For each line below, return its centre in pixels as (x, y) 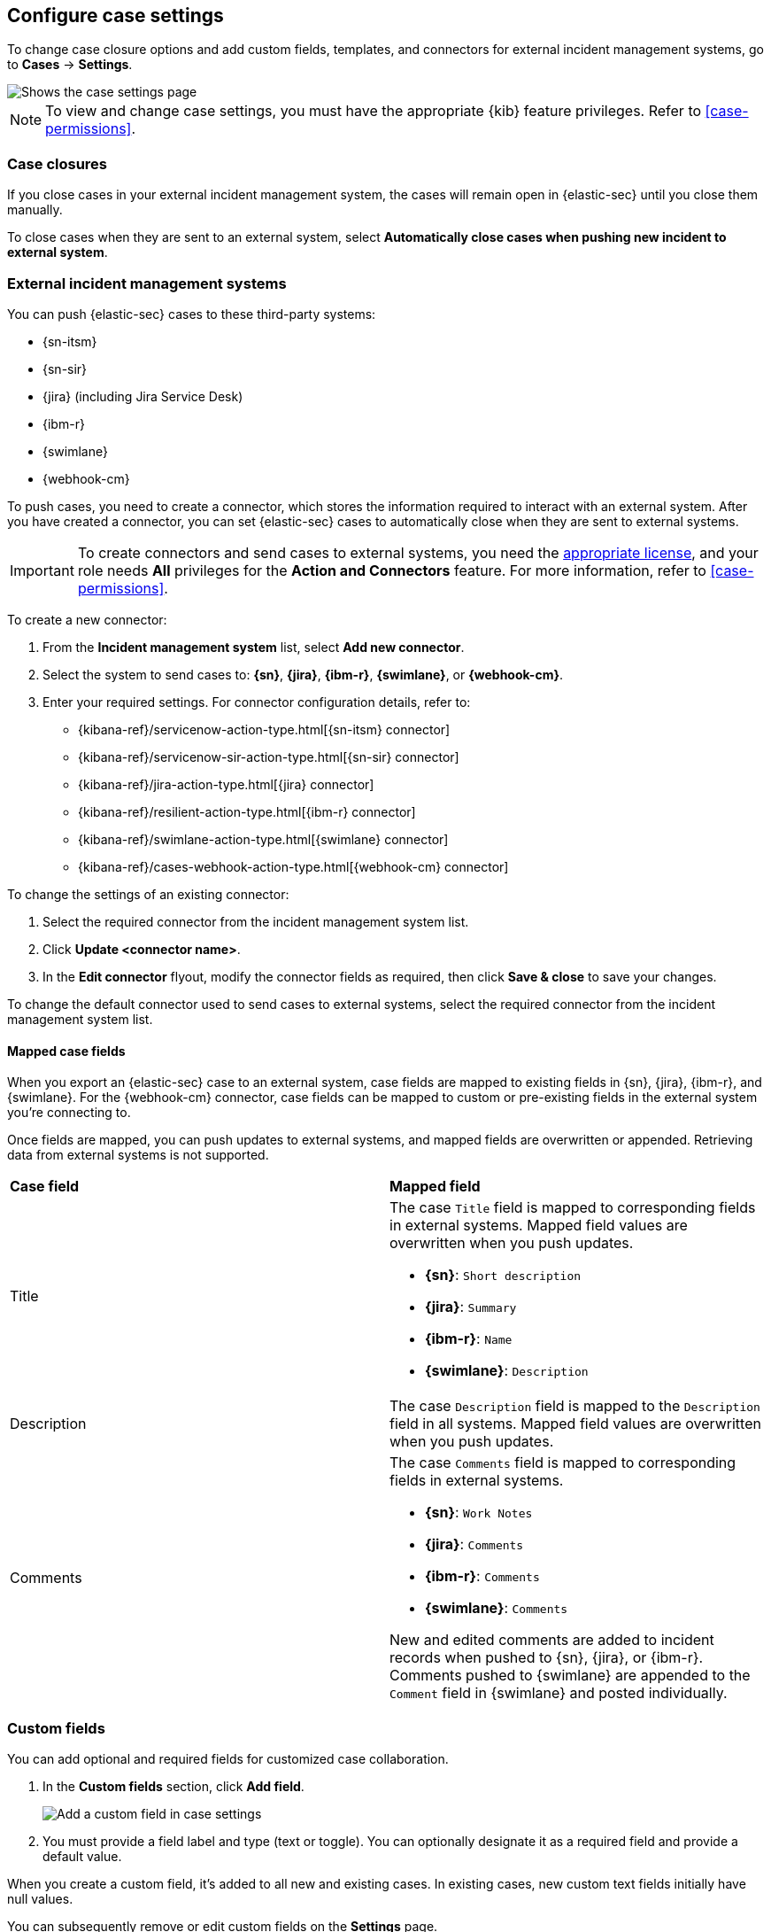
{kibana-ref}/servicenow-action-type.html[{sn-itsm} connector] (264, 729)
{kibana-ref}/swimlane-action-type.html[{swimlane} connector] (263, 839)
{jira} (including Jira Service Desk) (143, 396)
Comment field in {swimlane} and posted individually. (559, 1693)
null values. (40, 1898)
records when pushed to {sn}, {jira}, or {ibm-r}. (547, 1658)
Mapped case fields (66, 1051)
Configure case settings (116, 16)
